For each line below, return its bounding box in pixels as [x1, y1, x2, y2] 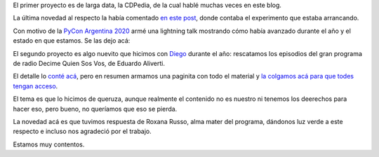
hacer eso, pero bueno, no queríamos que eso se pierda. [13, 104, 178, 113]
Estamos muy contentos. [13, 140, 85, 149]
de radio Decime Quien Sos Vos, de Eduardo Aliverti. [13, 59, 165, 67]
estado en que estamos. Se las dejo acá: [13, 36, 131, 45]
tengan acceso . [13, 81, 58, 90]
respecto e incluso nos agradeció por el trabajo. [13, 127, 152, 136]
